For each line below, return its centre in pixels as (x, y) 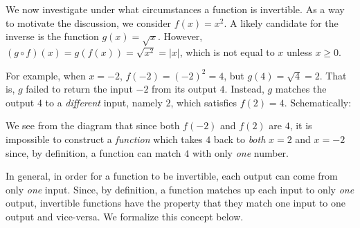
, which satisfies (204, 102)
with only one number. (240, 152)
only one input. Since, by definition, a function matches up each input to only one (180, 189)
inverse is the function (52, 36)
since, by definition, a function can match (93, 152)
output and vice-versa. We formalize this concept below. (125, 216)
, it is (301, 125)
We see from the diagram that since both (93, 125)
